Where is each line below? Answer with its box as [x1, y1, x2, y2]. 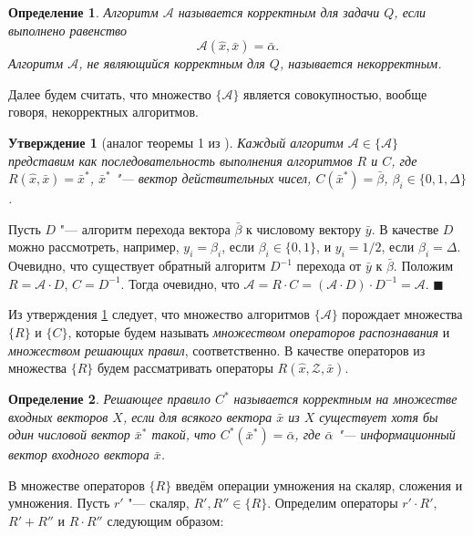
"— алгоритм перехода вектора [59, 219, 231, 238]
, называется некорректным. [279, 54, 442, 73]
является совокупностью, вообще [243, 84, 427, 103]
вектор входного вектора [8, 445, 149, 464]
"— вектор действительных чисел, [115, 169, 312, 188]
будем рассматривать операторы [97, 358, 273, 377]
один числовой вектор [8, 425, 130, 444]
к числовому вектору [246, 219, 362, 238]
